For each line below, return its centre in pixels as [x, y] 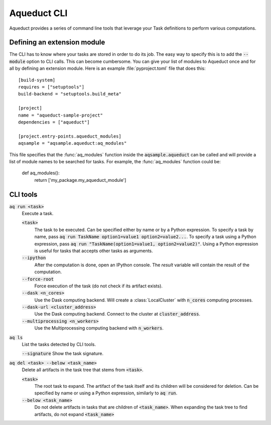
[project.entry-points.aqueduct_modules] [70, 136]
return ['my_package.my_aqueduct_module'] [80, 180]
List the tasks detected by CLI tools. [59, 345]
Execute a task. [38, 213]
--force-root [38, 279]
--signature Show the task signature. [63, 354]
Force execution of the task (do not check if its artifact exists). [99, 286]
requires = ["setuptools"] [51, 87]
